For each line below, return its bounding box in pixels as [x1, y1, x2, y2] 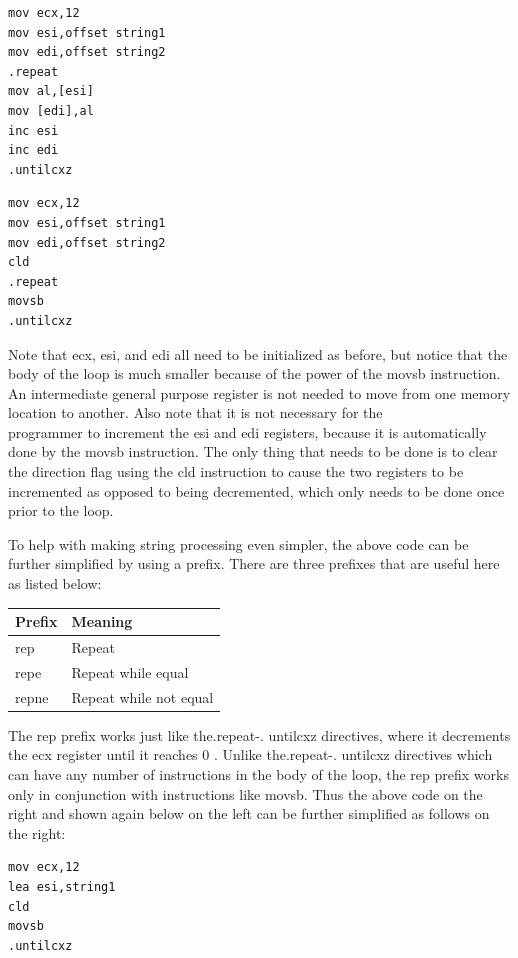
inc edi [8, 143, 59, 158]
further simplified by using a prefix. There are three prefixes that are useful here [8, 553, 500, 574]
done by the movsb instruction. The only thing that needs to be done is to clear [8, 441, 498, 462]
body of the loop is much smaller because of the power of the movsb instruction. [8, 363, 501, 384]
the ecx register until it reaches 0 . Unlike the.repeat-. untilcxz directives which [8, 744, 493, 765]
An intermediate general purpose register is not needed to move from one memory [8, 382, 511, 403]
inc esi [8, 123, 59, 138]
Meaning [71, 611, 133, 632]
